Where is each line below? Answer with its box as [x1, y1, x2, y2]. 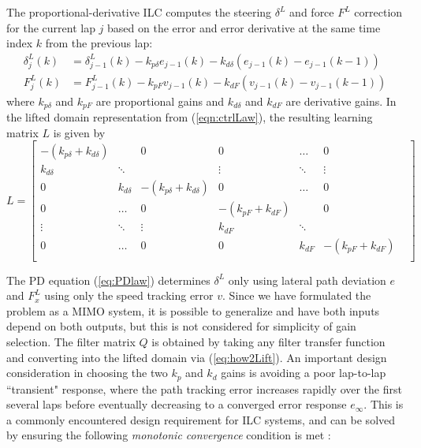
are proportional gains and [95, 92, 225, 109]
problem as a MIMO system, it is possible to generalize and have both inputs [6, 302, 380, 319]
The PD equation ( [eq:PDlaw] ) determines [6, 271, 210, 288]
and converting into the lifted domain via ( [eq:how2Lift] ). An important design [6, 349, 387, 365]
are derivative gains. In [285, 92, 397, 109]
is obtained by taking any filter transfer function [151, 333, 386, 349]
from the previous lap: [45, 35, 153, 51]
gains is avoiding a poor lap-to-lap [221, 364, 386, 381]
